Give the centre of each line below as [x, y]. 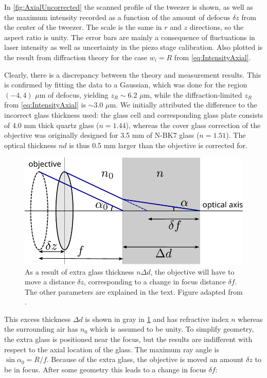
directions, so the [217, 27]
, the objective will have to [192, 271]
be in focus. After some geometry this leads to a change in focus [105, 369]
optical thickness [30, 145]
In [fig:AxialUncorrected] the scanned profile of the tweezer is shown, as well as [129, 7]
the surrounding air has [41, 329]
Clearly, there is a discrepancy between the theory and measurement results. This [133, 74]
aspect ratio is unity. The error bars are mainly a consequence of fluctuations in [130, 37]
